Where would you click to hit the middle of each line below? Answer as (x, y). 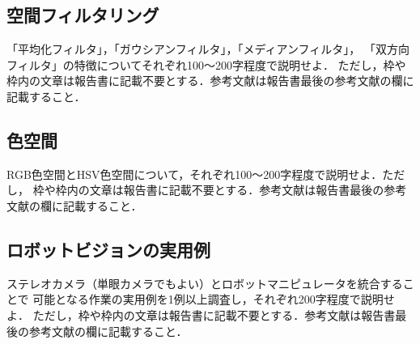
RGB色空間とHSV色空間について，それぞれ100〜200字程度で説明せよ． (195, 174)
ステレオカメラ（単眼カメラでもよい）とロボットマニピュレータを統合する (205, 283)
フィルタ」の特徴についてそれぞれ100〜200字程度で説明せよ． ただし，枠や (206, 64)
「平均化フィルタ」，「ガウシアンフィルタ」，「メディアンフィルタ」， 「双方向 (208, 49)
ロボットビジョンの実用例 (108, 249)
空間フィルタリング (83, 15)
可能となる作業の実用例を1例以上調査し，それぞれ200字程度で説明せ (214, 299)
